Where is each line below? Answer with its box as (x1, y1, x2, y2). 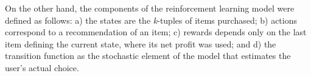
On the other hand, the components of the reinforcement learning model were (5, 2, 295, 14)
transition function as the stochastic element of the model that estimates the (5, 49, 291, 62)
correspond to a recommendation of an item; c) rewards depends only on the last (5, 26, 307, 38)
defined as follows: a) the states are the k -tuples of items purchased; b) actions (5, 13, 297, 26)
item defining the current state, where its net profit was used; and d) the (5, 37, 276, 50)
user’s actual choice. (5, 61, 79, 74)
